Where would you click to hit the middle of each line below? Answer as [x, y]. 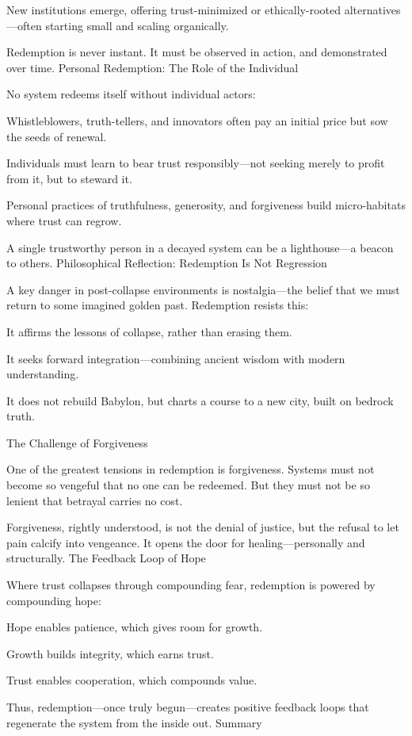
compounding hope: [54, 600]
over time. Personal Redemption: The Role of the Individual [153, 67]
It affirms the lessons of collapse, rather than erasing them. [149, 331]
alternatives [372, 10]
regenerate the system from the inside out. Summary [134, 722]
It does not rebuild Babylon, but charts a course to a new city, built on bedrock [200, 400]
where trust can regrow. [64, 220]
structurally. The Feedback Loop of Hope [106, 558]
